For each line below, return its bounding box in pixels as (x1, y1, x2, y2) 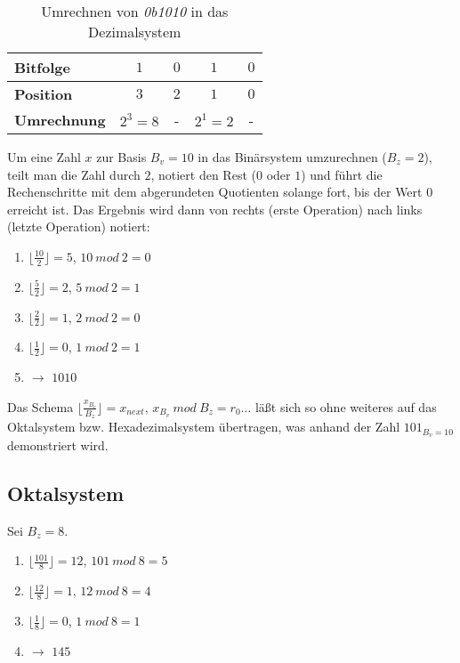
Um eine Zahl (7, 148, 81, 166)
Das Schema (7, 397, 74, 416)
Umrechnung (14, 109, 106, 130)
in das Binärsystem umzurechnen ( (198, 148, 387, 166)
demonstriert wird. (7, 435, 109, 454)
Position (14, 84, 73, 104)
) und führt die (301, 165, 383, 183)
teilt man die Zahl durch (7, 165, 141, 183)
